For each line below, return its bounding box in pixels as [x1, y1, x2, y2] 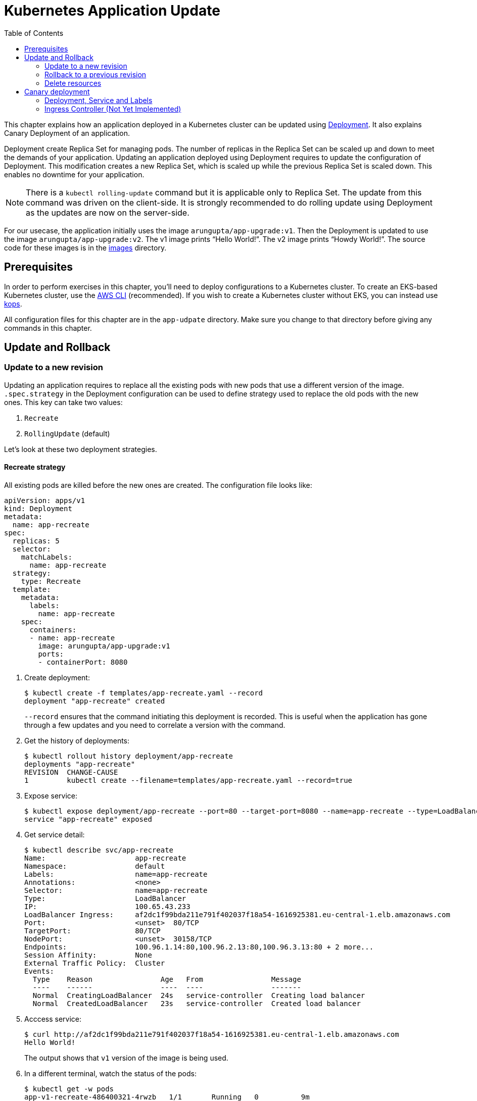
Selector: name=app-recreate [24, 886, 208, 895]
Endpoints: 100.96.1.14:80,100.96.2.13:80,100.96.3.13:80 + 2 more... [24, 943, 374, 952]
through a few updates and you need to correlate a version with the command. [24, 721, 285, 730]
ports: [38, 650, 64, 659]
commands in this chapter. [4, 323, 92, 332]
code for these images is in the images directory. [4, 243, 167, 252]
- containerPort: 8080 [38, 658, 128, 667]
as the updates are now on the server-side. [26, 207, 189, 218]
